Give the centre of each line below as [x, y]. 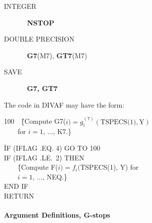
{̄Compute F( [38, 167]
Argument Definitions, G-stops [57, 215]
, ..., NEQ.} [50, 176]
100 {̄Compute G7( [35, 121]
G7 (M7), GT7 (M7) [57, 55]
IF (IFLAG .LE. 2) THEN [44, 157]
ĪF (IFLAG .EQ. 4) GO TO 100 [52, 147]
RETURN [19, 195]
